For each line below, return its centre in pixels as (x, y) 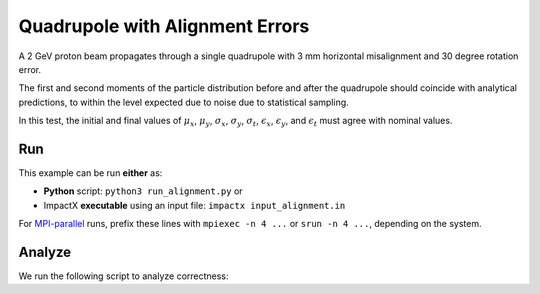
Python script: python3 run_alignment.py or (143, 191)
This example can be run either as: (90, 173)
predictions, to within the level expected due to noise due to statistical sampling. (183, 102)
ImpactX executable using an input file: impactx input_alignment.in (194, 205)
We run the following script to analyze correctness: (123, 276)
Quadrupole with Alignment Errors (164, 26)
